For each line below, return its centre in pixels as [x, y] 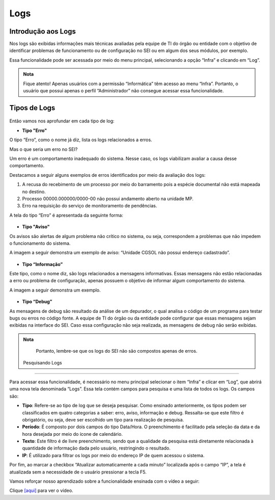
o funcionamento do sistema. [40, 243]
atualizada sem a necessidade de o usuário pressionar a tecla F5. [78, 472]
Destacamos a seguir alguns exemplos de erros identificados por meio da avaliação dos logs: [107, 175]
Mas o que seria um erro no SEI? [44, 149]
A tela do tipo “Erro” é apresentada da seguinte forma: [66, 215]
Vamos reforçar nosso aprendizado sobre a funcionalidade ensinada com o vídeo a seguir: [104, 481]
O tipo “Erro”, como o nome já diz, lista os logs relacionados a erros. [81, 140]
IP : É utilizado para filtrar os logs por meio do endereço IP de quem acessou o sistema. [113, 455]
